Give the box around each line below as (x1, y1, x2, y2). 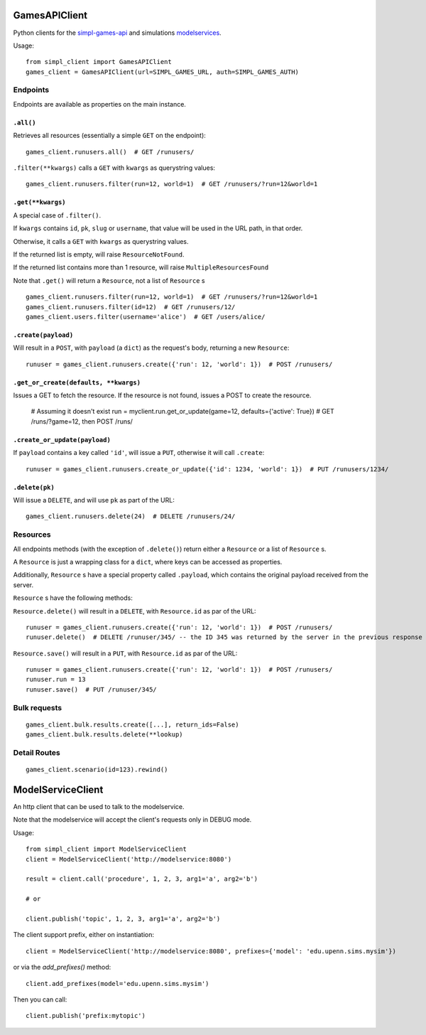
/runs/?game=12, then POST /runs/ (31, 417, 133, 426)
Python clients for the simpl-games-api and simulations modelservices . (13, 28, 222, 37)
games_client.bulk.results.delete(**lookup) (26, 731, 184, 739)
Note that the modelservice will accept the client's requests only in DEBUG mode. (13, 815, 252, 824)
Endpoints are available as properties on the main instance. (13, 100, 186, 108)
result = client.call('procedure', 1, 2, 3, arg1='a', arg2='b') (26, 875, 258, 883)
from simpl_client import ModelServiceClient (26, 845, 187, 853)
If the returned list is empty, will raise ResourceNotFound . (13, 250, 185, 259)
